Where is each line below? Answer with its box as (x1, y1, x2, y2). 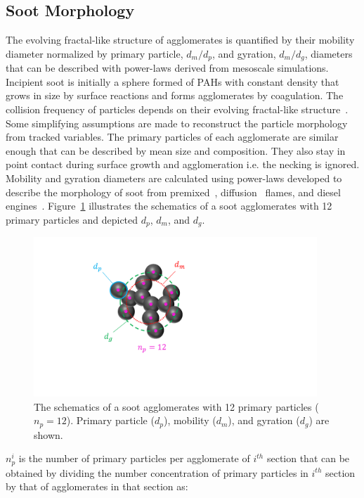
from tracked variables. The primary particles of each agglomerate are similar (6, 129, 339, 144)
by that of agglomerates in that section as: (6, 479, 188, 494)
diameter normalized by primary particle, (6, 46, 183, 60)
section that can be (266, 451, 350, 466)
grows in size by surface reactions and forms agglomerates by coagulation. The (6, 88, 344, 103)
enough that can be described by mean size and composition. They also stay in (6, 143, 346, 158)
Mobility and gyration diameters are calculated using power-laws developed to (6, 171, 342, 185)
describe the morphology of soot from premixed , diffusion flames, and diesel (6, 184, 341, 199)
